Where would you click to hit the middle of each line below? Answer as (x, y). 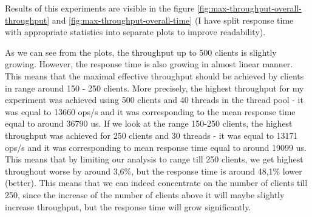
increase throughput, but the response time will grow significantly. (128, 206)
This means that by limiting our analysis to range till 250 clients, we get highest (154, 159)
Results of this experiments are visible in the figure (100, 8)
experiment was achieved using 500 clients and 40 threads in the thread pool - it (154, 100)
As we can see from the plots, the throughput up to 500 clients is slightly (141, 52)
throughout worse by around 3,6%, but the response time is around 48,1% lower (154, 171)
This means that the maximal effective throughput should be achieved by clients (154, 75)
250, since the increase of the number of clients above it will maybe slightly (145, 194)
